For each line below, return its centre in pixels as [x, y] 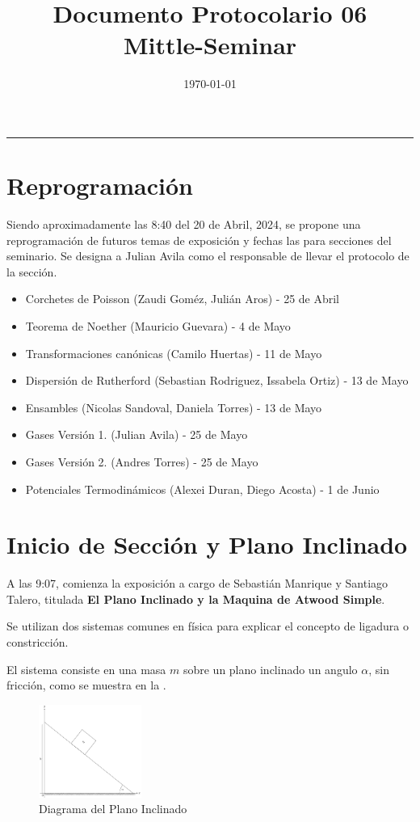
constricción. [38, 642]
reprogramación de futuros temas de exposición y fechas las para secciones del [199, 240]
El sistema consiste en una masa [86, 669]
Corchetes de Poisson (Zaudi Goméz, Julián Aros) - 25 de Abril [183, 299]
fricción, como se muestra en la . [86, 685]
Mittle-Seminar [210, 45]
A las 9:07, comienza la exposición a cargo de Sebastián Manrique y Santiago [197, 583]
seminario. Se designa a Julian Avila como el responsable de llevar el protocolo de [208, 256]
